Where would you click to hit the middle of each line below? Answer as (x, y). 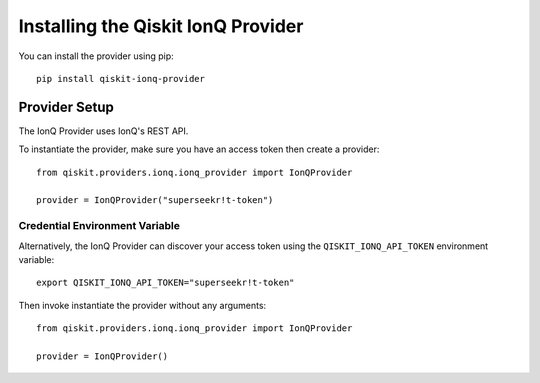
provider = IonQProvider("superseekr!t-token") (155, 200)
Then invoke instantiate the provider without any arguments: (142, 305)
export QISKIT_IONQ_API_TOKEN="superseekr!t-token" (165, 283)
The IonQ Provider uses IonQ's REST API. (103, 131)
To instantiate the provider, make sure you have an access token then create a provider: (199, 149)
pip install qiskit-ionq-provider (120, 78)
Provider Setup (66, 106)
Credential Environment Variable (99, 226)
